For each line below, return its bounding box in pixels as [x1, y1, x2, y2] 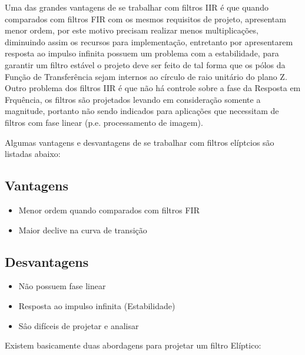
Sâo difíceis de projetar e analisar [18, 319, 139, 331]
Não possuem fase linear [18, 280, 106, 292]
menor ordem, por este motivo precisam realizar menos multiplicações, [5, 24, 258, 36]
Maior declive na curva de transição [18, 223, 147, 236]
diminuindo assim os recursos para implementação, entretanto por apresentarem [5, 35, 293, 48]
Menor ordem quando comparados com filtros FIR [18, 203, 200, 216]
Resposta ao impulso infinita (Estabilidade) [18, 299, 175, 312]
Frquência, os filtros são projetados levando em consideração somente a [5, 93, 261, 105]
